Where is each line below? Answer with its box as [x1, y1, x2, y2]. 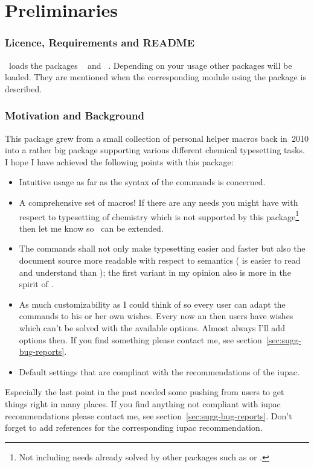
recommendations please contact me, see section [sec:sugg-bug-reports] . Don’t [5, 409, 292, 422]
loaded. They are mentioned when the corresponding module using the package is [5, 71, 306, 83]
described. [5, 82, 42, 95]
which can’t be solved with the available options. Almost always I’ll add [19, 321, 285, 334]
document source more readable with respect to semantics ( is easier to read [19, 254, 301, 266]
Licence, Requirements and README [5, 35, 195, 50]
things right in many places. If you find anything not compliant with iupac [5, 397, 281, 410]
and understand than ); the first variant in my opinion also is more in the [19, 265, 291, 278]
